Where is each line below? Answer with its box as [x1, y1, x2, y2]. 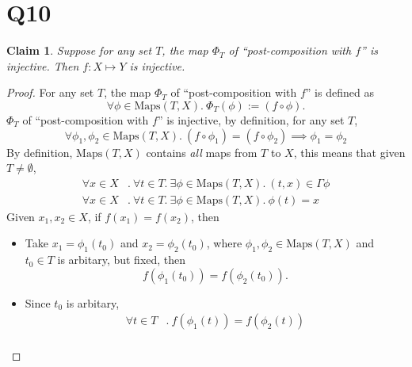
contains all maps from [146, 143, 257, 160]
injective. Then [6, 57, 79, 74]
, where [206, 235, 242, 251]
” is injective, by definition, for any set [157, 111, 345, 128]
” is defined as [305, 84, 374, 101]
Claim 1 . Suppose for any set [6, 42, 152, 59]
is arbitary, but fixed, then [57, 251, 186, 268]
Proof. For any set [6, 84, 94, 101]
